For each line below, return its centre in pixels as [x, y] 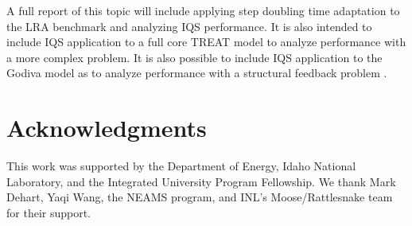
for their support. [49, 212]
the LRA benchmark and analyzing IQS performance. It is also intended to [189, 26]
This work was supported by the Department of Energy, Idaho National [181, 166]
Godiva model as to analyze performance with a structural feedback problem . [197, 73]
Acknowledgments [107, 128]
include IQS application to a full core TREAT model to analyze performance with [206, 42]
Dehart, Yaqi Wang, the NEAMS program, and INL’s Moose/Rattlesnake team [200, 197]
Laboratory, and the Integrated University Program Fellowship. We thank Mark [201, 181]
